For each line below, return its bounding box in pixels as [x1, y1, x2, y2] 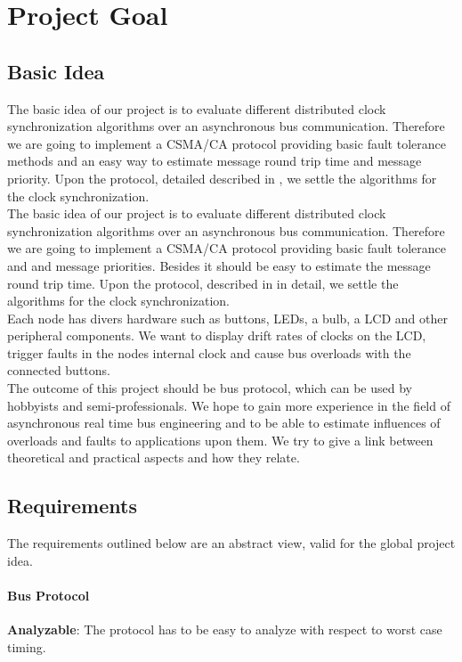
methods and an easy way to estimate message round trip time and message [7, 151, 422, 170]
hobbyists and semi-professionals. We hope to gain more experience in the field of [7, 396, 450, 414]
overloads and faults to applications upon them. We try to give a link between [7, 430, 434, 449]
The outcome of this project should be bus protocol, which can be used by [7, 379, 412, 397]
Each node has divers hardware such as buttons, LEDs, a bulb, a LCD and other [7, 308, 448, 327]
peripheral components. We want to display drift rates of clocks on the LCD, [7, 326, 426, 345]
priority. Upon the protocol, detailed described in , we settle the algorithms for [7, 168, 437, 187]
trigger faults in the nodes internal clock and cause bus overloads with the [7, 343, 411, 362]
